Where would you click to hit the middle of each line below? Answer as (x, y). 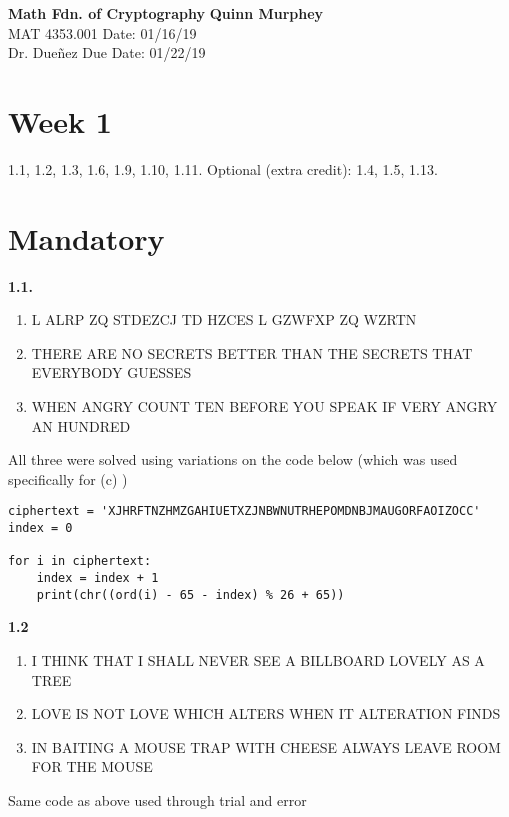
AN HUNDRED (81, 425)
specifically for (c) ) (68, 478)
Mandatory (86, 237)
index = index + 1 (97, 578)
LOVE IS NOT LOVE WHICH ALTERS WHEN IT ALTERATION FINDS (266, 713)
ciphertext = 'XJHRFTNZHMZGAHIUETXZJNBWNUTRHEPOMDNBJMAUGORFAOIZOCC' (244, 511)
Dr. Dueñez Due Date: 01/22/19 (107, 52)
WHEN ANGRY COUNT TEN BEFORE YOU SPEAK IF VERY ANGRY (264, 406)
